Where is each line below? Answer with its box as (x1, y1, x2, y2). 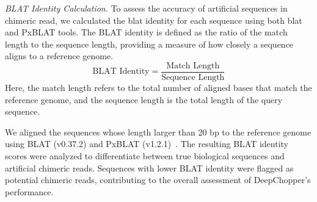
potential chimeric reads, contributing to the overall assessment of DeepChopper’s (5, 173, 311, 186)
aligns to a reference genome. (5, 49, 114, 62)
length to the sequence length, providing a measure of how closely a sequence (5, 37, 294, 50)
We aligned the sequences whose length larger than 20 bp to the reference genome (5, 125, 312, 138)
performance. (5, 185, 54, 198)
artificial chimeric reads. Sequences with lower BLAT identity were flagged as (5, 161, 294, 174)
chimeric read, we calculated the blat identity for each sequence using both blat (5, 13, 302, 26)
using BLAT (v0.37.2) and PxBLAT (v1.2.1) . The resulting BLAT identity (5, 137, 288, 150)
